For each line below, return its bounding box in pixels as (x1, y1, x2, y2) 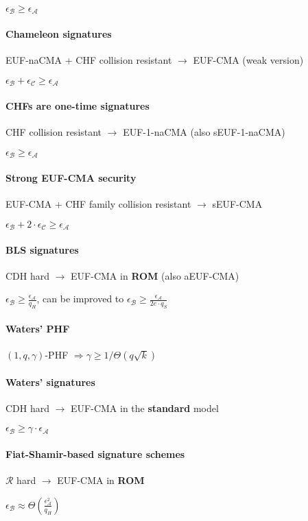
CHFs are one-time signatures (5, 98, 150, 112)
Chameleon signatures (5, 27, 112, 41)
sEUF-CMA (212, 196, 263, 210)
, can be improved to (36, 291, 124, 306)
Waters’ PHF (5, 321, 70, 335)
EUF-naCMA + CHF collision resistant (5, 53, 172, 67)
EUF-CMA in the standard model (71, 400, 219, 415)
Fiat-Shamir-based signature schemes (5, 446, 185, 461)
